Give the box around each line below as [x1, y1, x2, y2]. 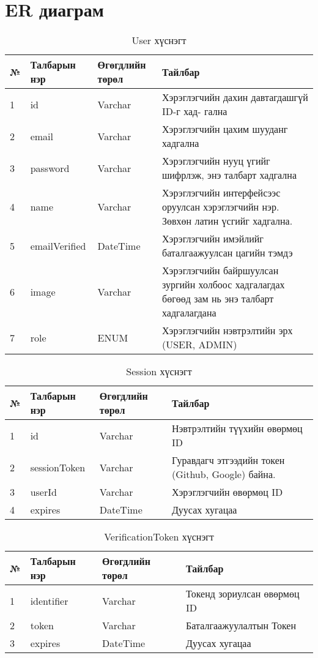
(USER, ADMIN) [161, 337, 237, 352]
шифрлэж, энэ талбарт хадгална [161, 168, 297, 182]
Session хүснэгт [126, 364, 192, 379]
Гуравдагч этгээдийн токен [171, 453, 285, 468]
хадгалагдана [161, 305, 216, 320]
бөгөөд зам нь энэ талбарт [161, 291, 274, 306]
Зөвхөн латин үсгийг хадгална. [161, 214, 293, 228]
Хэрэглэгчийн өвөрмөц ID [171, 485, 283, 499]
